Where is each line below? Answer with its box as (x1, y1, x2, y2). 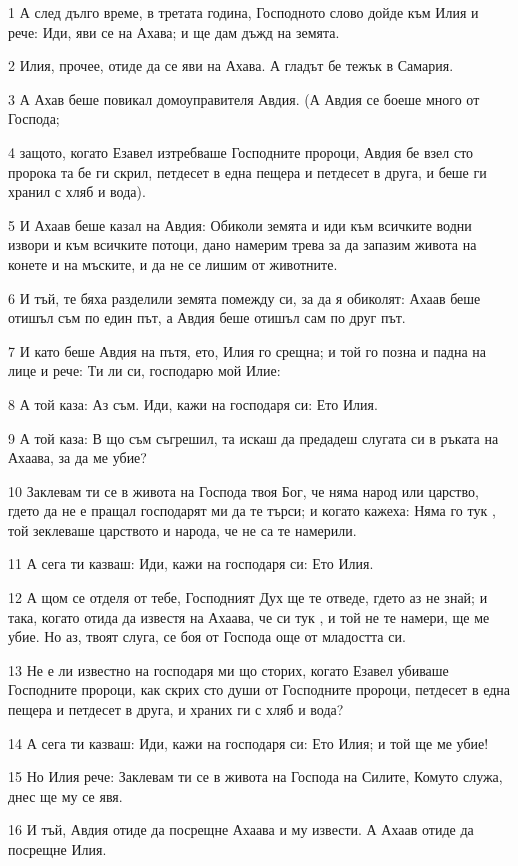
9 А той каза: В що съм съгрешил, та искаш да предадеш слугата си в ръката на (8, 427, 499, 448)
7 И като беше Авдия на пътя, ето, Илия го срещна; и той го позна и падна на (8, 340, 487, 361)
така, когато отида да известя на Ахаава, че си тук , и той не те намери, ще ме (8, 606, 490, 627)
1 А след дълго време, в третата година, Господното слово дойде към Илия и (8, 2, 479, 22)
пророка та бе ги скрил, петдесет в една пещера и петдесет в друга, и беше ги (8, 161, 487, 182)
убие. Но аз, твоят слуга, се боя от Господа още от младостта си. (8, 626, 406, 647)
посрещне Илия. (8, 839, 107, 859)
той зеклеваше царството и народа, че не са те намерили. (8, 519, 357, 540)
